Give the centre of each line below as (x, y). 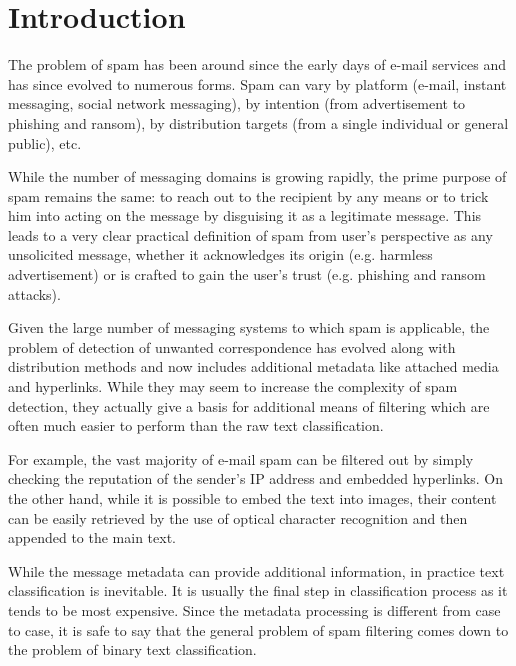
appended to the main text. (92, 537)
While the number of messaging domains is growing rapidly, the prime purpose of (257, 176)
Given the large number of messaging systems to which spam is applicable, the (249, 327)
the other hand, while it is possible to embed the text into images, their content (252, 498)
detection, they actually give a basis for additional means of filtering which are (249, 405)
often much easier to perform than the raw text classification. (196, 425)
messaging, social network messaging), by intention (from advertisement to (237, 103)
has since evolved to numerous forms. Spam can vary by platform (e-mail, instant (257, 83)
